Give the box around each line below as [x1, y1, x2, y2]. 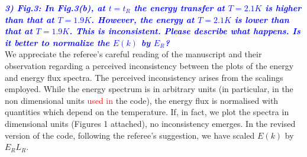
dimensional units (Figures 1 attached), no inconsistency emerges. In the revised [5, 117, 296, 129]
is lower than [234, 13, 289, 25]
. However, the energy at [91, 13, 195, 25]
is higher [265, 2, 302, 14]
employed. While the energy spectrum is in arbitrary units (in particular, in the [5, 83, 293, 95]
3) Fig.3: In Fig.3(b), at [5, 2, 105, 14]
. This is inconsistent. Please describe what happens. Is [69, 25, 300, 37]
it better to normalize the [5, 36, 110, 48]
